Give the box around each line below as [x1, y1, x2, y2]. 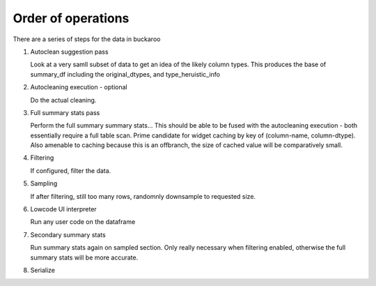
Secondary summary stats [30, 230, 106, 239]
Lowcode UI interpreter [30, 205, 97, 213]
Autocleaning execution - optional [30, 83, 128, 91]
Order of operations [13, 10, 130, 26]
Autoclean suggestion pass [30, 47, 109, 56]
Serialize [30, 266, 56, 274]
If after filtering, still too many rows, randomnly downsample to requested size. [30, 192, 256, 200]
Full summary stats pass [30, 108, 100, 116]
